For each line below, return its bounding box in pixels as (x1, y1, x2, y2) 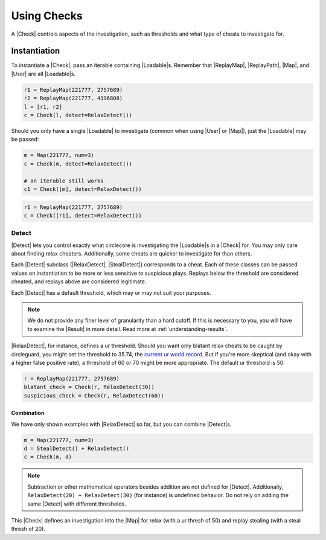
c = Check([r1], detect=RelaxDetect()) (24, 212, 142, 219)
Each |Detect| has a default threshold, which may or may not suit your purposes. (11, 289, 211, 296)
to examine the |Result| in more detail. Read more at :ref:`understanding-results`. (27, 325, 228, 332)
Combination (11, 410, 45, 417)
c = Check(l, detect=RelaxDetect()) (24, 112, 133, 118)
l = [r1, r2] (24, 103, 63, 110)
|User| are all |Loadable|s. (11, 70, 75, 77)
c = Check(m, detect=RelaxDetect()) (24, 160, 133, 167)
